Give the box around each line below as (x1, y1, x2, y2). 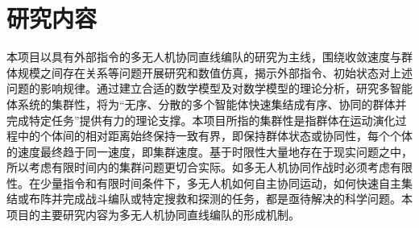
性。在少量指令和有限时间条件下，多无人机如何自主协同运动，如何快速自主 (6, 174, 401, 191)
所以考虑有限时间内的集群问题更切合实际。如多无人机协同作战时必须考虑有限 (6, 159, 413, 176)
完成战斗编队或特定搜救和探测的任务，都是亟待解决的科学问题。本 (62, 190, 413, 207)
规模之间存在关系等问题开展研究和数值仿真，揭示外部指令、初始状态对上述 (17, 64, 413, 81)
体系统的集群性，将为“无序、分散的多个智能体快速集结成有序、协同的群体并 (6, 95, 407, 112)
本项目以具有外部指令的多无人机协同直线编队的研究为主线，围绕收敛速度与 (6, 48, 401, 65)
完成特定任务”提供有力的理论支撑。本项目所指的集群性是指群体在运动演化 (6, 111, 396, 128)
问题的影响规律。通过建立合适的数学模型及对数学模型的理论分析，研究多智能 (6, 80, 413, 97)
